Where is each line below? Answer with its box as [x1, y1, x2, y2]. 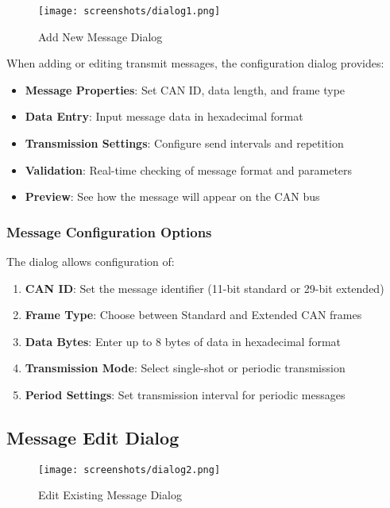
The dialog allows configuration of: [6, 253, 175, 270]
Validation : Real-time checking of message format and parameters [25, 161, 353, 178]
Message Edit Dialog [6, 425, 180, 449]
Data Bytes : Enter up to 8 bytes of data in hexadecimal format [25, 333, 342, 349]
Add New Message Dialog [38, 28, 163, 44]
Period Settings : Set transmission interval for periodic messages [25, 387, 346, 402]
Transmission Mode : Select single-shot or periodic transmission [25, 360, 346, 376]
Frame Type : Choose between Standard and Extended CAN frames [25, 306, 362, 323]
